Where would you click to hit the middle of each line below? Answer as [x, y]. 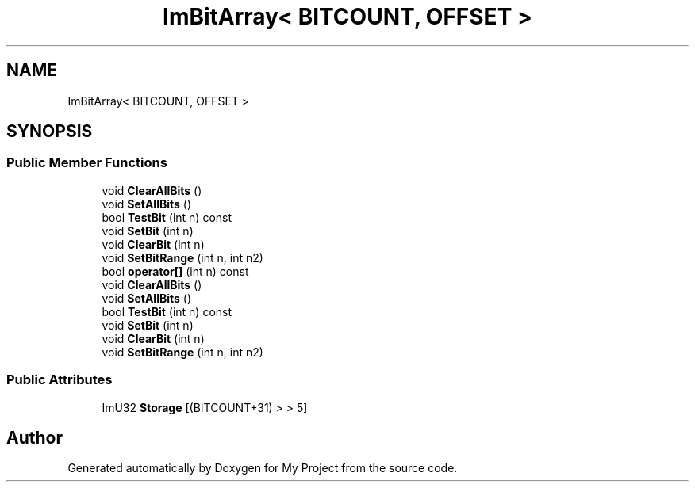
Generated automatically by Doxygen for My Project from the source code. [263, 468]
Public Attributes [60, 380]
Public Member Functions [87, 163]
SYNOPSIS [50, 132]
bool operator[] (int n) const [175, 271]
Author [35, 437]
